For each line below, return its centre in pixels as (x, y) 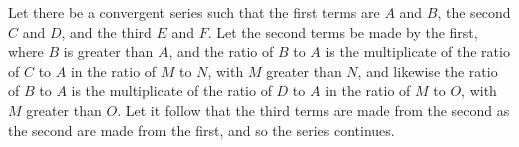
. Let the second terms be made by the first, (342, 31)
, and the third (106, 31)
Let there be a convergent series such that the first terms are (194, 12)
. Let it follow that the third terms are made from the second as (313, 109)
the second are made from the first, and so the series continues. (201, 129)
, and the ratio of (221, 51)
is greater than (108, 51)
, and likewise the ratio (427, 70)
